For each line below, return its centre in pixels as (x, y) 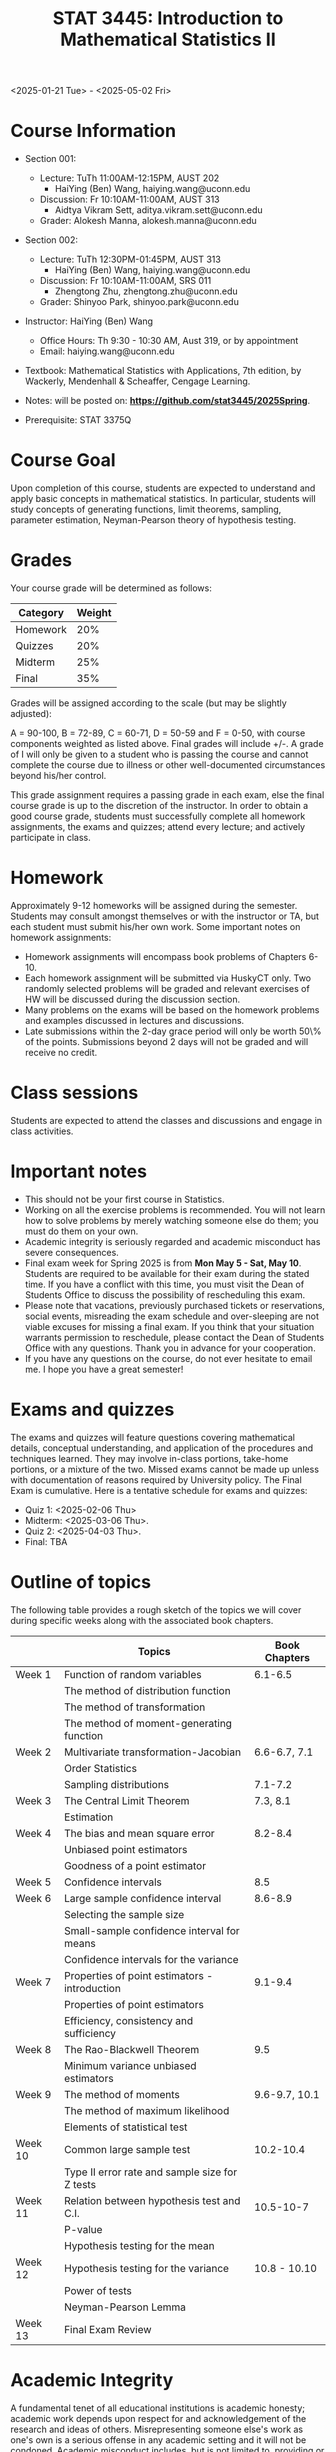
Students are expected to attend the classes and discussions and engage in (166, 1120)
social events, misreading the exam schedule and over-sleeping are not (172, 1316)
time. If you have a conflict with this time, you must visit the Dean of (164, 1284)
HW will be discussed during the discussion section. (132, 999)
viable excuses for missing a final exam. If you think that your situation (169, 1326)
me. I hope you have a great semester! (104, 1369)
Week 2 (33, 1752)
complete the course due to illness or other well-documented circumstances (168, 765)
